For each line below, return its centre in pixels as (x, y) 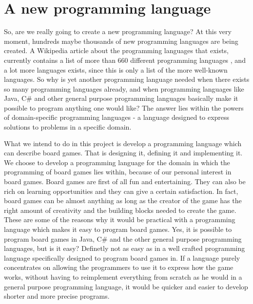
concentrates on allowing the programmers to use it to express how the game (119, 267)
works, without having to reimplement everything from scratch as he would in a (123, 276)
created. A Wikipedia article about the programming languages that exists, (116, 50)
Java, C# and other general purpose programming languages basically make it (121, 98)
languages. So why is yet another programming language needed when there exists (127, 79)
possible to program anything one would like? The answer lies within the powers (124, 107)
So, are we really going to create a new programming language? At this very (118, 31)
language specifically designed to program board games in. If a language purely (122, 257)
